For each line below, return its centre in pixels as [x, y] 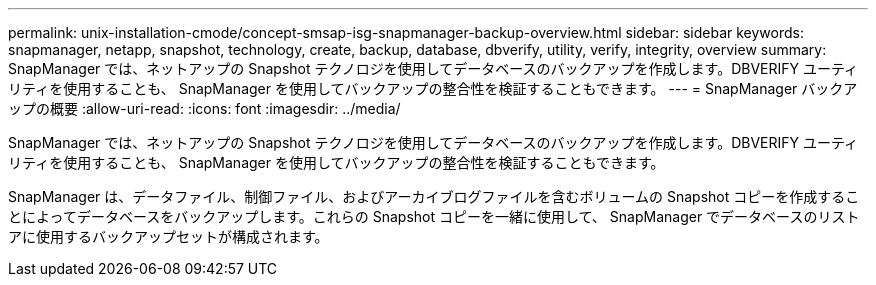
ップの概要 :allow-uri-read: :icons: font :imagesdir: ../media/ [204, 108]
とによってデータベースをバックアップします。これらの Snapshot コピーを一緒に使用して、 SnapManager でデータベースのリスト [434, 216]
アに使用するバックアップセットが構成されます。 [168, 236]
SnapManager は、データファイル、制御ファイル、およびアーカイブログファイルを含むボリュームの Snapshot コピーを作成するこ [434, 196]
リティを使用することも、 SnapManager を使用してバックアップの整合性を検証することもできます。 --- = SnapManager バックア [433, 88]
